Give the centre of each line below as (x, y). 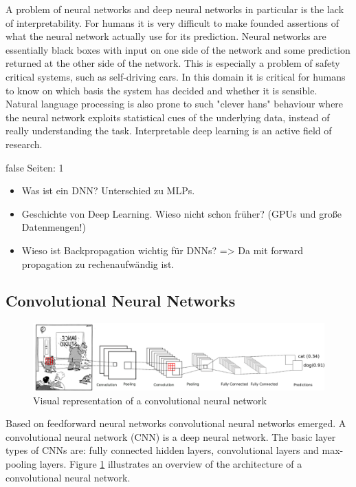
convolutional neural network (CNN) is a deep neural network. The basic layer (171, 436)
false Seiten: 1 (35, 167)
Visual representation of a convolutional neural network (150, 400)
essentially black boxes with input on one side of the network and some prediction (178, 49)
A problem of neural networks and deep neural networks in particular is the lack (175, 9)
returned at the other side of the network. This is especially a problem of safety (173, 63)
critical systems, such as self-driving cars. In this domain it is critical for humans (176, 76)
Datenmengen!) (54, 227)
